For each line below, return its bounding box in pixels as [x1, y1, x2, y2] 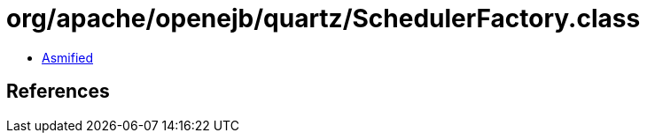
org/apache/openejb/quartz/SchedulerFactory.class [6, 4, 641, 33]
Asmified [42, 49, 94, 65]
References [6, 80, 110, 103]
